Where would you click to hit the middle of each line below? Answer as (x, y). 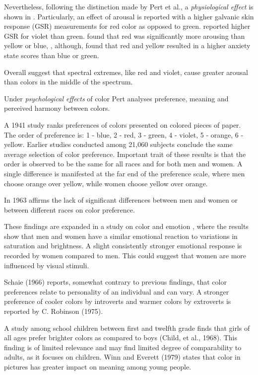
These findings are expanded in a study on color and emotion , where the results (126, 226)
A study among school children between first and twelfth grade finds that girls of (127, 328)
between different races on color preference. (69, 209)
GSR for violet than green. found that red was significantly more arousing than (125, 36)
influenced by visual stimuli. (47, 265)
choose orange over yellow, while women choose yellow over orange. (106, 183)
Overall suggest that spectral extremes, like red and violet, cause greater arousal (126, 72)
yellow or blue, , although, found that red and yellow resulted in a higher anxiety (127, 45)
